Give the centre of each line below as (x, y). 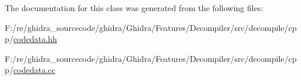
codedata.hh (35, 39)
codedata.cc (34, 70)
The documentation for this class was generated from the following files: (134, 8)
